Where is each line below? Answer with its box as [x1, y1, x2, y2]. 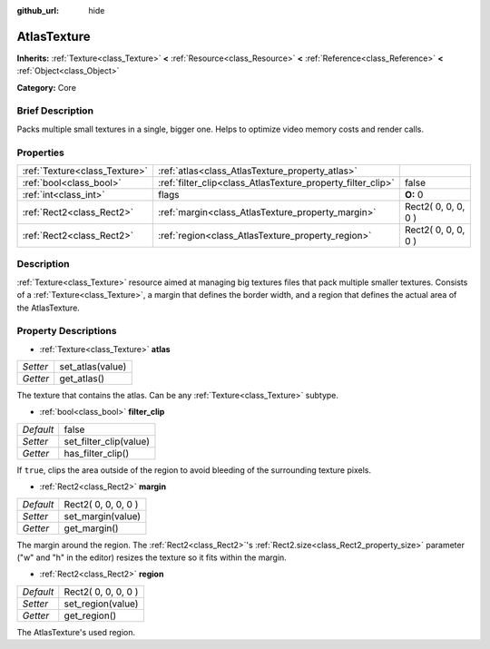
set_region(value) [64, 597, 139, 610]
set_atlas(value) [59, 360, 127, 373]
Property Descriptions [16, 325, 117, 338]
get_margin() [64, 522, 119, 535]
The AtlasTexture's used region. [16, 626, 136, 637]
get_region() [64, 609, 117, 622]
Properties [16, 146, 65, 159]
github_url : [16, 5, 59, 15]
